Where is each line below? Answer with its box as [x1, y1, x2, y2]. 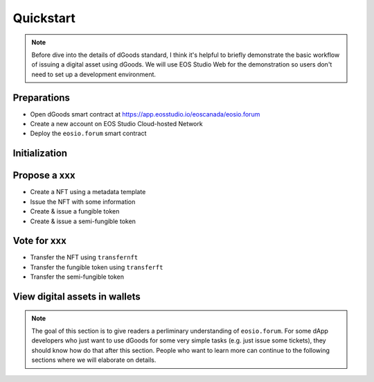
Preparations [12, 92, 71, 103]
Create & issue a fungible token [30, 207, 120, 216]
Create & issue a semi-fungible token [30, 217, 136, 225]
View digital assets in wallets [12, 291, 141, 302]
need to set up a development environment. [31, 70, 156, 78]
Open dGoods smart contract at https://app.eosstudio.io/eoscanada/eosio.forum [30, 110, 260, 118]
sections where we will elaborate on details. [31, 356, 157, 364]
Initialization [12, 148, 68, 159]
